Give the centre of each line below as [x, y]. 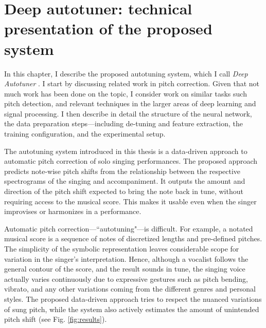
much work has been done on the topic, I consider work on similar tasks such [126, 93]
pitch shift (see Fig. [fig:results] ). [56, 319]
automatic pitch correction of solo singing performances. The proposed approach [131, 161]
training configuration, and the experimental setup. [85, 134]
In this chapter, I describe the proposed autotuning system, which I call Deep [126, 73]
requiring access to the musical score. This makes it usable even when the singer [130, 201]
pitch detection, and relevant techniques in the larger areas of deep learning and [130, 103]
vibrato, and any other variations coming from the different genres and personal [130, 289]
